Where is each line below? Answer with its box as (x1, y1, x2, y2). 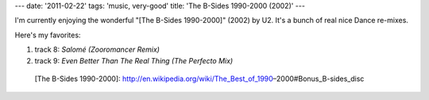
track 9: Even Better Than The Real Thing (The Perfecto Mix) (34, 56, 234, 65)
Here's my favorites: (14, 30, 81, 40)
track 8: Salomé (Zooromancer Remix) (34, 44, 160, 55)
